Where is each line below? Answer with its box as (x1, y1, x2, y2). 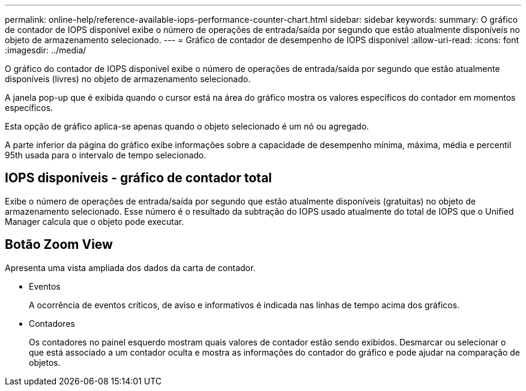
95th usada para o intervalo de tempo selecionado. (5, 150, 207, 160)
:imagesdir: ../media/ (5, 45, 86, 55)
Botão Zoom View (5, 237, 113, 252)
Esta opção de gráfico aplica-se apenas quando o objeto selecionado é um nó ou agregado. (5, 121, 369, 131)
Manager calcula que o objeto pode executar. (5, 216, 184, 227)
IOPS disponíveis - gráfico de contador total (5, 170, 272, 186)
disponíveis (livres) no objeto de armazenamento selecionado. (5, 74, 251, 84)
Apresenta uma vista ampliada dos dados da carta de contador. (5, 262, 256, 273)
